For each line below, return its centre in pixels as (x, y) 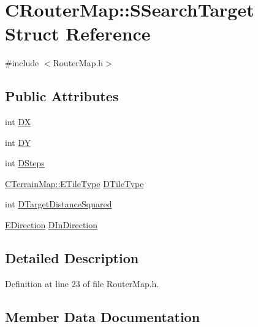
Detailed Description (72, 258)
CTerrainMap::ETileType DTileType (74, 183)
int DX (18, 122)
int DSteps (25, 163)
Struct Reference (78, 33)
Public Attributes (62, 96)
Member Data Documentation (103, 316)
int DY (18, 142)
